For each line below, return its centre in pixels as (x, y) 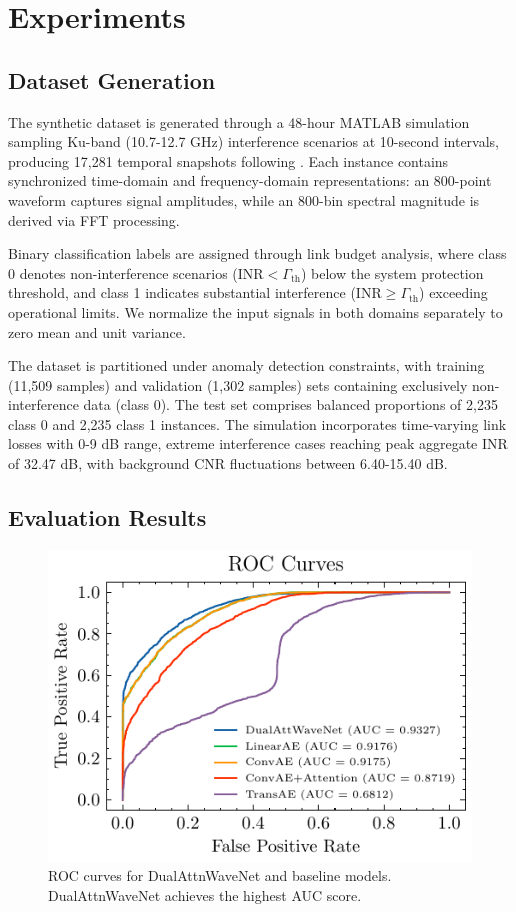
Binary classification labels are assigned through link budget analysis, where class (257, 253)
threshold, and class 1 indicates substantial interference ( (182, 292)
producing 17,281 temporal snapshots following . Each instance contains (228, 160)
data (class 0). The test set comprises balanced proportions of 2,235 (290, 404)
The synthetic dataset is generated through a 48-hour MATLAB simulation (239, 121)
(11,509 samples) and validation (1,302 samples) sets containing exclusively (238, 384)
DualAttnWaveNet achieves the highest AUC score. (205, 894)
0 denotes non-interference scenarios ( (123, 272)
